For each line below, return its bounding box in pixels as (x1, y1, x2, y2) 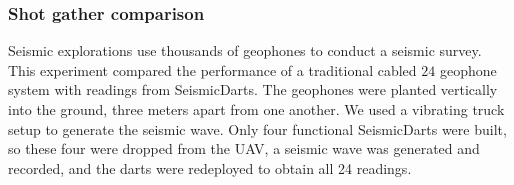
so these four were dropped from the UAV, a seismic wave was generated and (8, 138, 480, 159)
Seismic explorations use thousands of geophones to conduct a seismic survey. (8, 40, 482, 61)
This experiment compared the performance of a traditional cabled (8, 59, 417, 80)
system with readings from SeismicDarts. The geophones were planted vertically (8, 79, 498, 100)
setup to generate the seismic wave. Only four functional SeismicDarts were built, (8, 118, 507, 139)
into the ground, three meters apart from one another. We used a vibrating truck (8, 99, 505, 119)
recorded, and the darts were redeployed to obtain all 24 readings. (8, 157, 412, 178)
